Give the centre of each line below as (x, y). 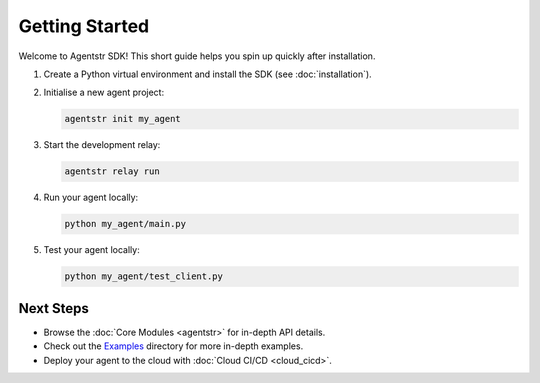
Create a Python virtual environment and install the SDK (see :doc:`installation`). (207, 74)
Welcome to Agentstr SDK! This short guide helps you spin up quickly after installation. (197, 56)
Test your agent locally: (91, 250)
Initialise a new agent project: (104, 92)
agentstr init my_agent (123, 119)
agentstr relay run (112, 171)
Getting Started (84, 26)
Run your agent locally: (91, 197)
